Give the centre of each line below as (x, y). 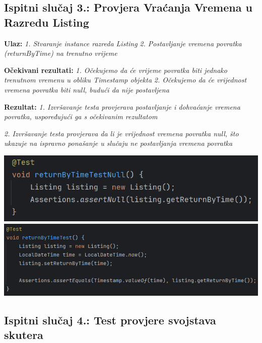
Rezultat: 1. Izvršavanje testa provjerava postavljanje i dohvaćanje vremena (122, 106)
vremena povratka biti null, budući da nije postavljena (87, 89)
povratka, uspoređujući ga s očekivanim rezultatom (81, 116)
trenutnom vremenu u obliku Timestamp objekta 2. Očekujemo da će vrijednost (125, 80)
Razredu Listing (47, 22)
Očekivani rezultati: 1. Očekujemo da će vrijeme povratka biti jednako (116, 70)
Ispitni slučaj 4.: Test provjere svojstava (110, 320)
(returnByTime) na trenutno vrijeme (61, 53)
